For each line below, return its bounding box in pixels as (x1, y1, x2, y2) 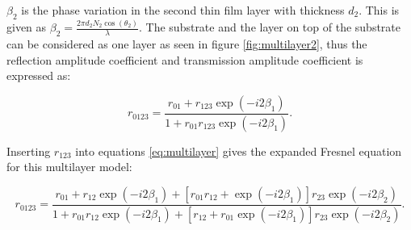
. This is (359, 2, 400, 18)
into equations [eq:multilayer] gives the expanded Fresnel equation (75, 142, 402, 159)
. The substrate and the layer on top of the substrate (139, 19, 401, 36)
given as (6, 19, 47, 36)
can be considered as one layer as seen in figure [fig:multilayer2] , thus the (6, 35, 367, 52)
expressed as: (6, 67, 71, 84)
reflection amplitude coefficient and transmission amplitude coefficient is (6, 51, 363, 68)
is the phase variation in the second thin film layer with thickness (21, 2, 345, 18)
